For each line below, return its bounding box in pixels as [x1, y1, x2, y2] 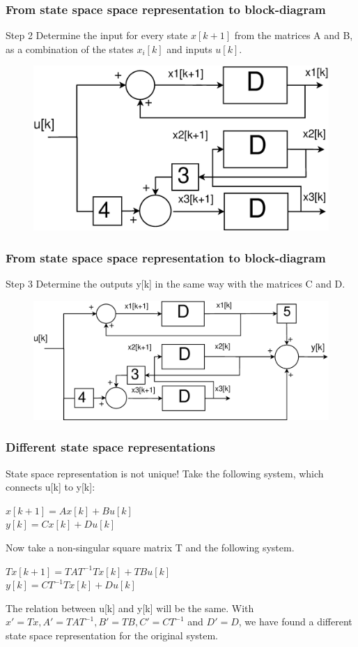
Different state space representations [6, 438, 215, 456]
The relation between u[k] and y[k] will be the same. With [6, 600, 254, 615]
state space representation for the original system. [6, 627, 219, 642]
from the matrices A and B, [234, 28, 353, 43]
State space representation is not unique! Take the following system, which [6, 466, 324, 480]
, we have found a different [238, 614, 352, 629]
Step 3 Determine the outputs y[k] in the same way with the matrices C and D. [6, 276, 345, 291]
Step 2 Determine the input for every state [6, 28, 188, 43]
